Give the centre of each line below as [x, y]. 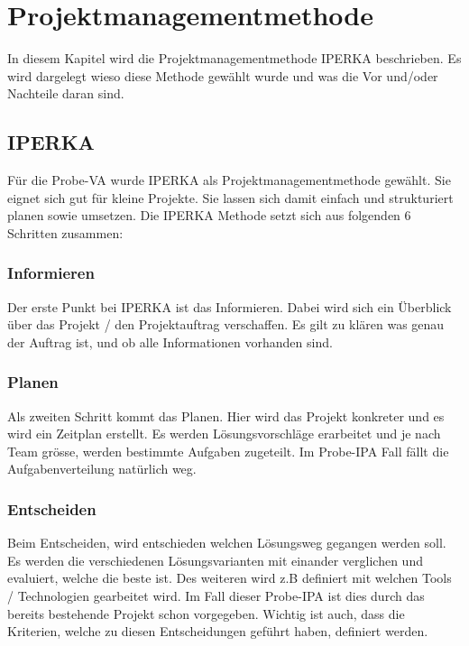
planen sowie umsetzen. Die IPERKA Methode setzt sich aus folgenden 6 [209, 215]
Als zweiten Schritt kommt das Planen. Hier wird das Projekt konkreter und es [226, 415]
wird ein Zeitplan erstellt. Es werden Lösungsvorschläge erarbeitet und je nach [224, 434]
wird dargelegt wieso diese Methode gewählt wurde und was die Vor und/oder [223, 75]
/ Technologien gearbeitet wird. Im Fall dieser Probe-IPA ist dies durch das [216, 596]
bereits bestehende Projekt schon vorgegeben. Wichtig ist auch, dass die [206, 613]
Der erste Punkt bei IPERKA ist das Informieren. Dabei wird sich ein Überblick [230, 306]
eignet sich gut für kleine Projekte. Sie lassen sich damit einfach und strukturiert [230, 197]
